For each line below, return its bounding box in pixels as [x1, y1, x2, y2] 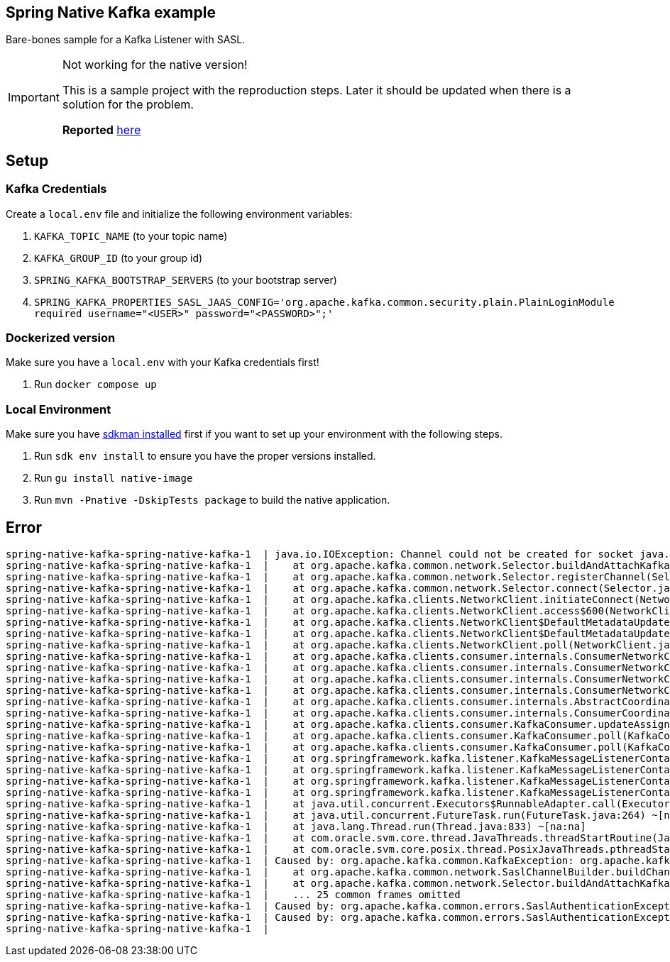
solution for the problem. [62, 97, 194, 112]
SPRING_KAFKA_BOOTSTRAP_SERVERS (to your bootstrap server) [34, 273, 337, 286]
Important [8, 90, 60, 105]
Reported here [62, 123, 141, 138]
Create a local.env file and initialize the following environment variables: [6, 207, 353, 220]
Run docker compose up [34, 378, 157, 391]
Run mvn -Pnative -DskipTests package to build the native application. [34, 494, 390, 507]
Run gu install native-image [34, 472, 193, 485]
